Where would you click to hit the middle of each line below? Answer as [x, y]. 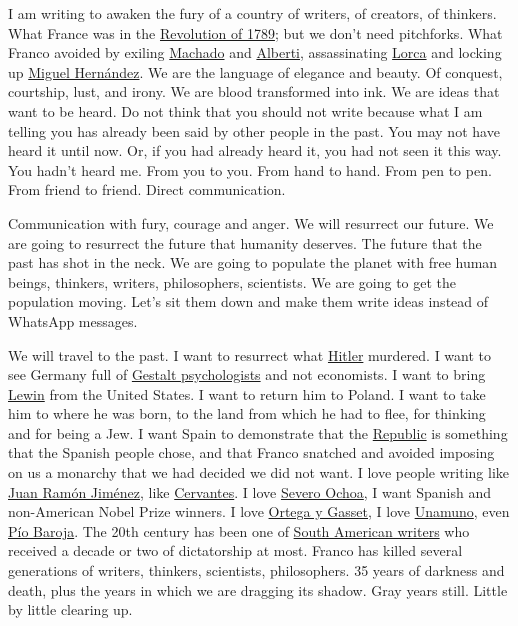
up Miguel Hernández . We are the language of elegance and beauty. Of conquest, [255, 71]
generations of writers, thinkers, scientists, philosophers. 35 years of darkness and [256, 570]
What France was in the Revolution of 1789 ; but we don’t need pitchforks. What [255, 32]
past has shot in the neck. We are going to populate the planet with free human [253, 262]
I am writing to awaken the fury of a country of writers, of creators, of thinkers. [252, 13]
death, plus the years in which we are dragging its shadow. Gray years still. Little [258, 589]
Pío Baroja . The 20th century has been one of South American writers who [239, 530]
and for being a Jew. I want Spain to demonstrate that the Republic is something [258, 432]
